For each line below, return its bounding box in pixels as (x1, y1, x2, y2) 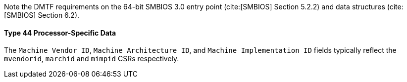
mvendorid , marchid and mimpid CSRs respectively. (4, 54, 179, 63)
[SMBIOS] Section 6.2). (4, 11, 80, 19)
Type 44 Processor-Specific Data (4, 28, 116, 37)
